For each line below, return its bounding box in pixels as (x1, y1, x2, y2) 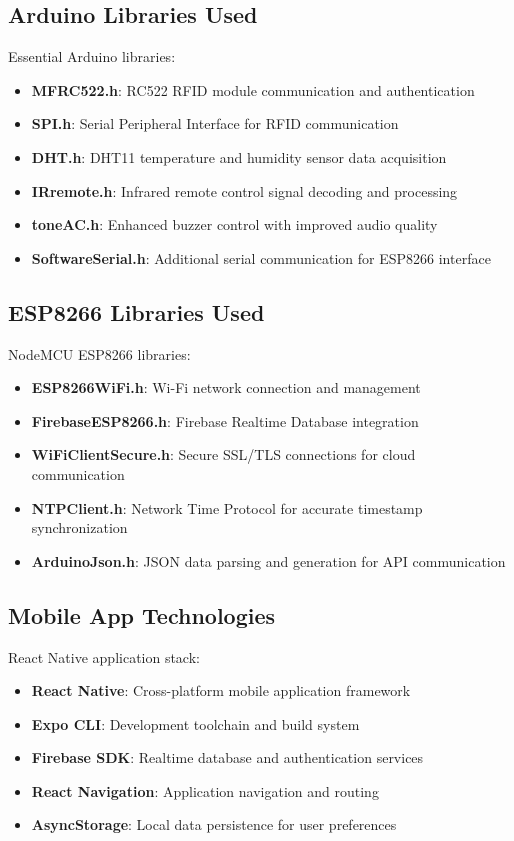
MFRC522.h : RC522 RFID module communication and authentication (31, 79, 475, 100)
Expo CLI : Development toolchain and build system (31, 713, 360, 734)
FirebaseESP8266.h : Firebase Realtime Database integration (31, 410, 419, 431)
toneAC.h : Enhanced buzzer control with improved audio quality (31, 214, 438, 235)
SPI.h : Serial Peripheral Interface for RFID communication (31, 113, 399, 134)
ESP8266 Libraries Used (8, 296, 265, 327)
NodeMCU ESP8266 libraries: (8, 343, 191, 364)
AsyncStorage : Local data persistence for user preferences (31, 814, 397, 835)
